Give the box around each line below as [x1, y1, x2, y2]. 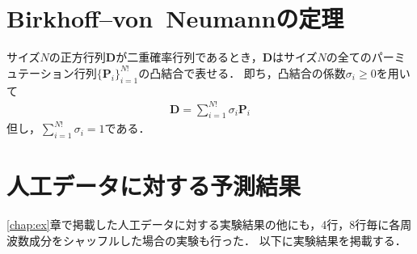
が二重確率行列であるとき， [116, 49, 263, 66]
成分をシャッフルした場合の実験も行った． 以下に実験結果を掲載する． [28, 231, 406, 248]
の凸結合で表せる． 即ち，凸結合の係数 [138, 64, 346, 81]
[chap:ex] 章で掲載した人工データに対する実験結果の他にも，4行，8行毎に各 [6, 216, 401, 233]
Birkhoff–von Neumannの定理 [6, 2, 344, 35]
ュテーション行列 [6, 64, 97, 81]
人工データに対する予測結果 [6, 169, 301, 202]
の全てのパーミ [326, 49, 406, 66]
